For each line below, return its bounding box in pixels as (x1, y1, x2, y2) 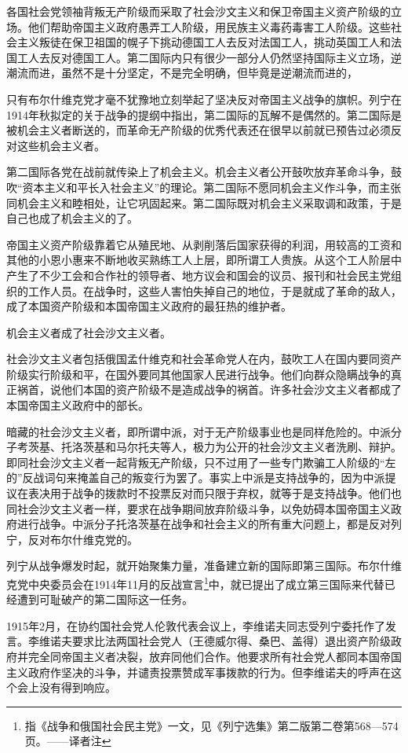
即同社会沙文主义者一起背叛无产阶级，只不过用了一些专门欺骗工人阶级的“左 (6, 454, 396, 470)
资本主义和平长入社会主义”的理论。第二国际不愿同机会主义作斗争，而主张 (22, 178, 402, 195)
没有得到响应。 (38, 679, 116, 696)
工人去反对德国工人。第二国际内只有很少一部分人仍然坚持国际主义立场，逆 (16, 49, 402, 65)
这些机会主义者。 (16, 137, 105, 153)
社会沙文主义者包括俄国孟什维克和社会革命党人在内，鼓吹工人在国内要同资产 (6, 351, 402, 367)
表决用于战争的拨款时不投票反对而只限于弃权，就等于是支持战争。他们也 (27, 485, 402, 501)
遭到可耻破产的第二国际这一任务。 (16, 591, 193, 608)
